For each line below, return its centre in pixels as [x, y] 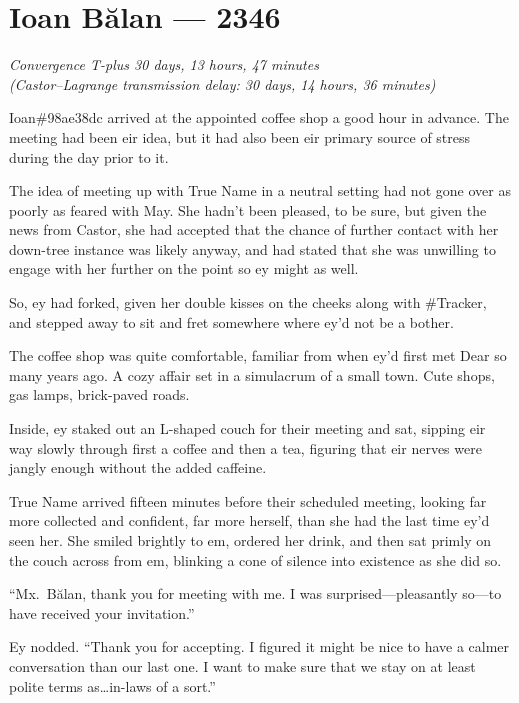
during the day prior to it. [89, 156]
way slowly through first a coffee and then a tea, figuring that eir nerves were [245, 447]
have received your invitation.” [102, 612]
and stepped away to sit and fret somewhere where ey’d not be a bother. [231, 321]
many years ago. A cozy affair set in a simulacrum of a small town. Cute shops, [252, 374]
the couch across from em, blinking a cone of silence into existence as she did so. [255, 559]
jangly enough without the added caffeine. [138, 467]
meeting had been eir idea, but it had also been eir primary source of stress [240, 136]
